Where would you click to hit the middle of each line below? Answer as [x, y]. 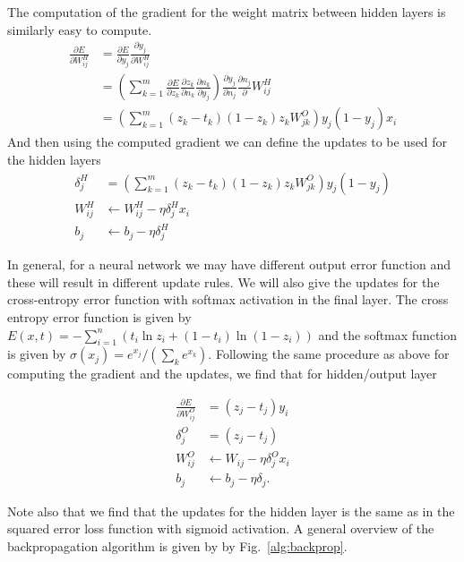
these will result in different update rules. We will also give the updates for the [223, 281]
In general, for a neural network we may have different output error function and [229, 264]
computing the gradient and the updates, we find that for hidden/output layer [222, 374]
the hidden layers [54, 160]
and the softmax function [388, 334]
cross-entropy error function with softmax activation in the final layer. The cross [228, 299]
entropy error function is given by [99, 316]
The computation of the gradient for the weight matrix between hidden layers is [227, 12]
